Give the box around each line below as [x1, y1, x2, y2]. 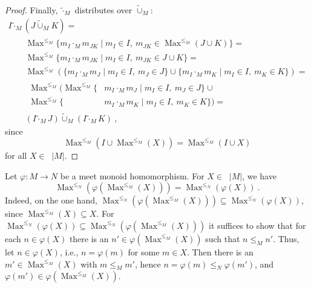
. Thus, [273, 232, 300, 245]
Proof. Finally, [5, 4, 58, 16]
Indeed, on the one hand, [5, 194, 97, 206]
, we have [242, 169, 277, 182]
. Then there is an [187, 245, 254, 258]
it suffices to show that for [209, 219, 306, 231]
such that [205, 232, 240, 245]
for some [128, 245, 160, 258]
